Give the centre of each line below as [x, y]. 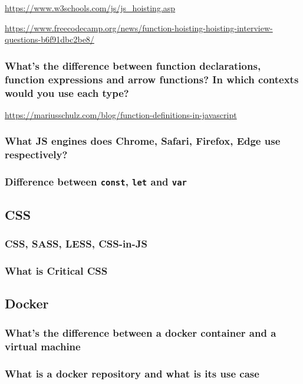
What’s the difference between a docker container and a [141, 332]
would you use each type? [67, 92]
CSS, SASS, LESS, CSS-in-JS [76, 244]
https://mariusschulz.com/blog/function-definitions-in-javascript [121, 114]
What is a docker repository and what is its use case [132, 373]
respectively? [36, 154]
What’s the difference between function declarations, [133, 65]
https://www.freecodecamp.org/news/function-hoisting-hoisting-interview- [139, 27]
